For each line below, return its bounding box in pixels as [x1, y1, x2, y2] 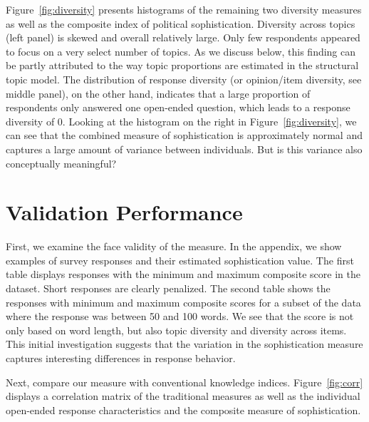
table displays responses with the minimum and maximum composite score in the [6, 267, 360, 282]
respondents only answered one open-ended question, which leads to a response [6, 100, 350, 115]
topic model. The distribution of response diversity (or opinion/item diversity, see [6, 71, 362, 86]
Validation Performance [6, 197, 243, 227]
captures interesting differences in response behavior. [6, 351, 236, 365]
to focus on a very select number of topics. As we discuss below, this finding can [6, 43, 356, 58]
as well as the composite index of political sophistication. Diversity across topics [6, 16, 355, 31]
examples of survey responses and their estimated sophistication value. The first [6, 252, 354, 267]
